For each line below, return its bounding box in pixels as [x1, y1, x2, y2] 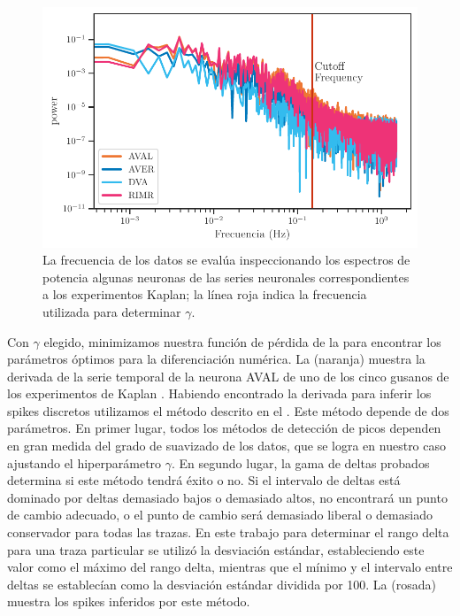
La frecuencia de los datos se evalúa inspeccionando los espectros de [42, 250, 410, 269]
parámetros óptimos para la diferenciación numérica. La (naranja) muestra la [7, 350, 425, 368]
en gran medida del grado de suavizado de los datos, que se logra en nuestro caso [7, 436, 447, 455]
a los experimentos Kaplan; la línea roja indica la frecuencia [42, 285, 367, 304]
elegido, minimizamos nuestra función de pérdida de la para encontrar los [43, 332, 441, 350]
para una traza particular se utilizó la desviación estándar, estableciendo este [7, 540, 425, 558]
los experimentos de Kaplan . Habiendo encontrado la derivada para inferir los [7, 384, 432, 403]
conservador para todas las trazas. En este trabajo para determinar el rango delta [7, 523, 449, 542]
